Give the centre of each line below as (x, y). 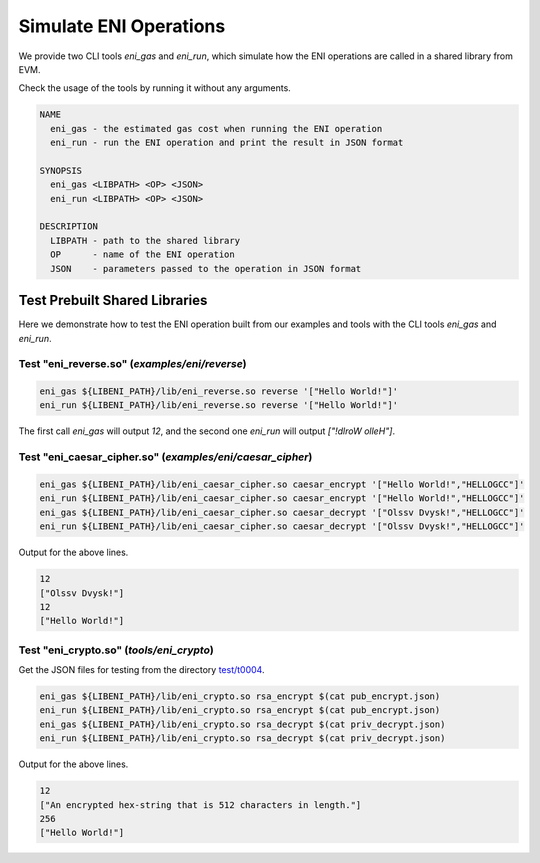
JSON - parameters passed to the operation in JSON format (206, 268)
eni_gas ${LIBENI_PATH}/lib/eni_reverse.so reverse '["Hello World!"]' (219, 391)
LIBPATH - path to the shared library (145, 240)
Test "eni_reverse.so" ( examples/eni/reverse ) (132, 364)
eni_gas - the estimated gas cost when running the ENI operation (216, 128)
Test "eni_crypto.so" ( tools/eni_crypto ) (116, 650)
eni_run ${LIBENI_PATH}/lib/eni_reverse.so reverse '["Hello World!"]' (219, 405)
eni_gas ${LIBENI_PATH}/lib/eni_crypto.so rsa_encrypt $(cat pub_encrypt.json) (240, 696)
